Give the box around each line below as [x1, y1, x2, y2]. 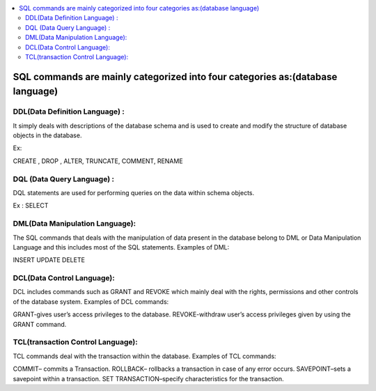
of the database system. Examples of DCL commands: [13, 297, 169, 306]
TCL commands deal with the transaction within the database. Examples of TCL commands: [13, 352, 276, 360]
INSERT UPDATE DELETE [13, 256, 85, 264]
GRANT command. [13, 320, 67, 328]
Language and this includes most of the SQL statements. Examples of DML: [13, 243, 230, 251]
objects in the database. [13, 131, 82, 139]
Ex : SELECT [13, 201, 49, 210]
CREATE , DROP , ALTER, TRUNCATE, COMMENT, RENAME [13, 157, 184, 165]
